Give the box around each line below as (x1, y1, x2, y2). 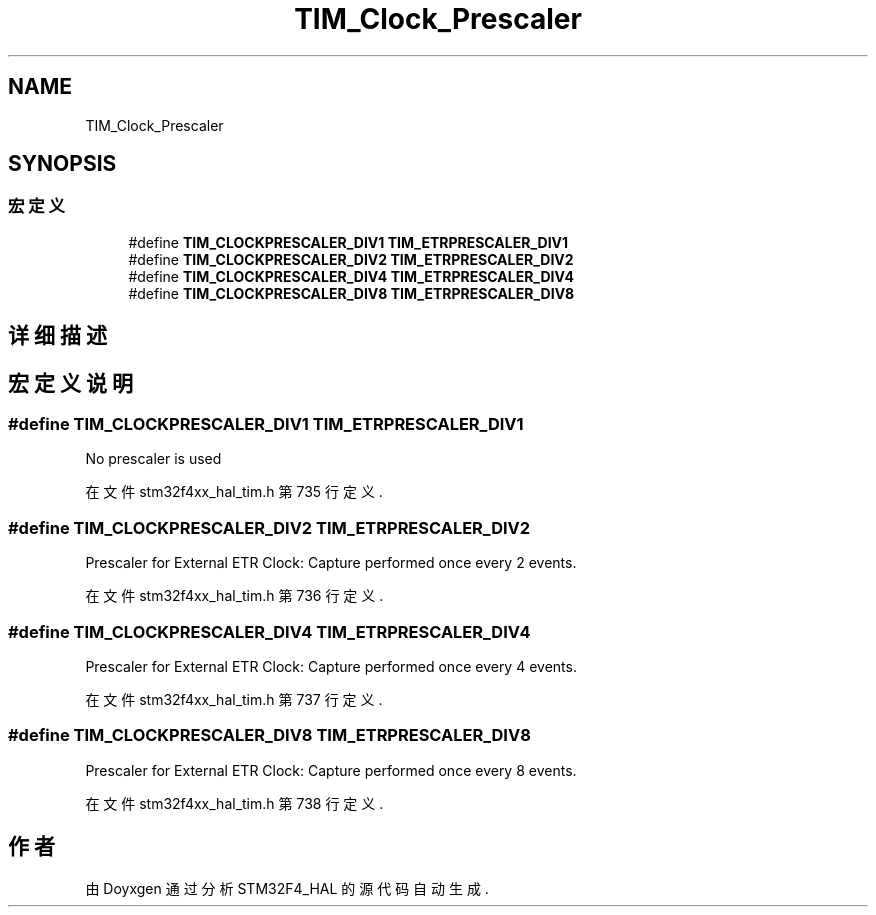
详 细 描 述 (8, 323, 107, 349)
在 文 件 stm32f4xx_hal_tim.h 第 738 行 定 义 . (85, 794, 384, 812)
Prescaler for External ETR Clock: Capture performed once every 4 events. (85, 657, 577, 675)
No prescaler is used (85, 450, 222, 468)
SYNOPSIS (8, 151, 117, 177)
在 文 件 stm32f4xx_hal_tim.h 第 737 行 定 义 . (85, 690, 383, 708)
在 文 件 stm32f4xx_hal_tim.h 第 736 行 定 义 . (85, 587, 384, 605)
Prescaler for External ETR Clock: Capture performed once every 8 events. (85, 761, 577, 779)
